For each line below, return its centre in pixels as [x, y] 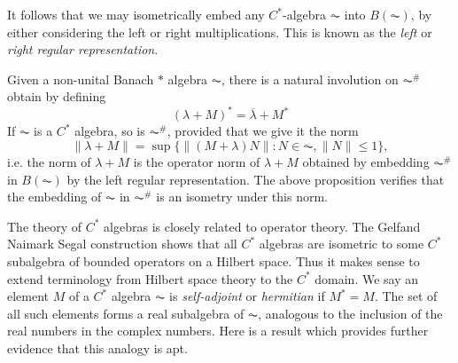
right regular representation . [83, 49]
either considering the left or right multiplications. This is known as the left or [220, 32]
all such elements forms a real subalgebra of [126, 313]
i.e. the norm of [49, 162]
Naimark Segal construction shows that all [122, 244]
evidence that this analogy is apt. [97, 348]
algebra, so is [110, 131]
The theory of [45, 226]
